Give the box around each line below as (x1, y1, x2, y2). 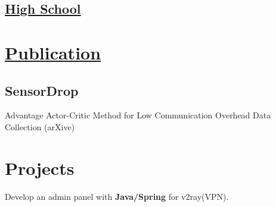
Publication (5, 40, 101, 64)
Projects (5, 155, 75, 180)
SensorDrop (5, 81, 79, 99)
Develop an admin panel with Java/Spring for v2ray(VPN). (5, 190, 229, 202)
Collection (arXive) (5, 120, 75, 133)
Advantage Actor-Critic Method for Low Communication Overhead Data (5, 109, 271, 121)
